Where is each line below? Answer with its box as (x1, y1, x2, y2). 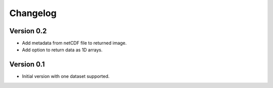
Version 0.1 (9, 60, 45, 69)
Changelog (9, 8, 57, 19)
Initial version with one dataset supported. (22, 73, 110, 79)
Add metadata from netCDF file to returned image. (22, 40, 127, 46)
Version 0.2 (9, 27, 47, 35)
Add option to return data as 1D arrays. (22, 47, 103, 53)
